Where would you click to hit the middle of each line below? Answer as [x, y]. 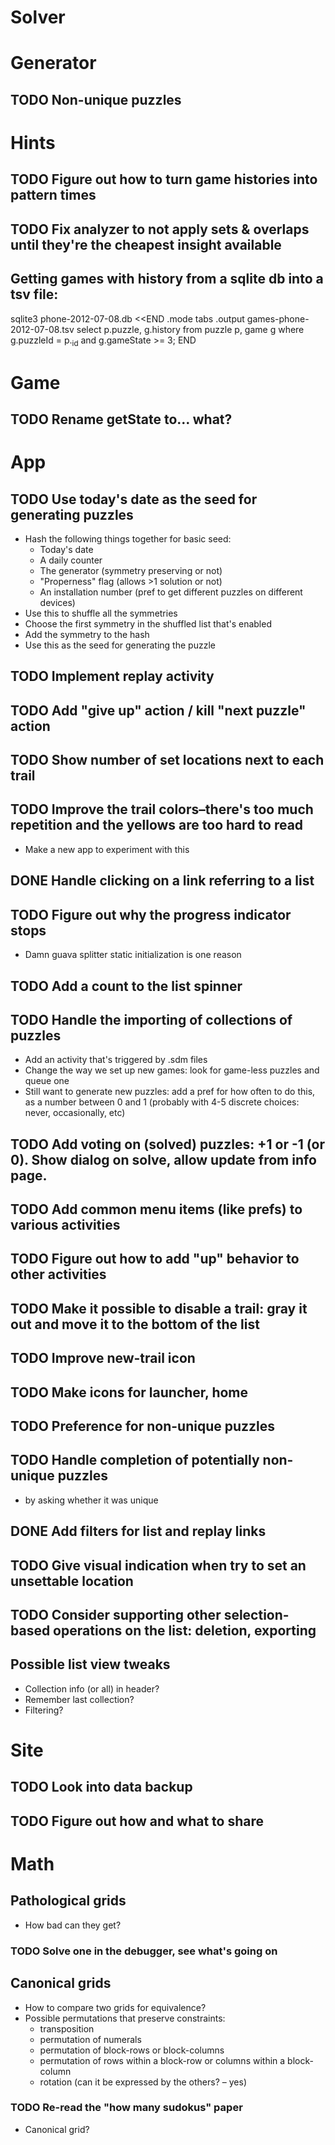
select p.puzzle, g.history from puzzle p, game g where [190, 329]
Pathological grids [68, 1901]
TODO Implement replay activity [112, 676]
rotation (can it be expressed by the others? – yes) [143, 2082]
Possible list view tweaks [90, 1664]
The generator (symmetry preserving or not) [131, 570]
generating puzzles [72, 514]
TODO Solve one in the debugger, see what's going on [144, 1951]
